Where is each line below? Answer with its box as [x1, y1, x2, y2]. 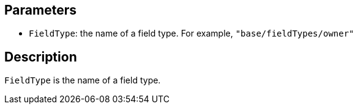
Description [4, 49, 77, 65]
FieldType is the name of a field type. [4, 75, 161, 86]
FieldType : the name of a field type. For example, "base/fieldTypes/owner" [29, 28, 354, 39]
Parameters [4, 2, 76, 18]
